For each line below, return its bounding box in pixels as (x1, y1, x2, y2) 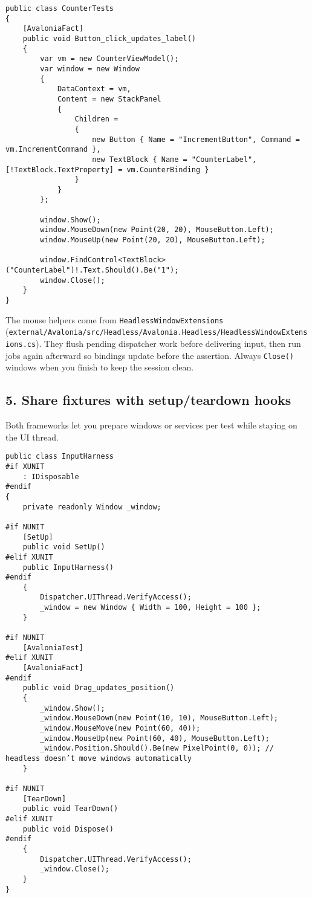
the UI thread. (5, 430, 59, 443)
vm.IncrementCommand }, (5, 145, 101, 154)
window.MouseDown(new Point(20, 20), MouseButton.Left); (40, 225, 274, 234)
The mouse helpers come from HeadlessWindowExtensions (5, 313, 224, 326)
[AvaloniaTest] (22, 643, 83, 652)
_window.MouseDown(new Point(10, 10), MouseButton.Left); (40, 714, 279, 723)
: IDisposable (22, 472, 79, 481)
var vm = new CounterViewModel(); (40, 54, 179, 63)
